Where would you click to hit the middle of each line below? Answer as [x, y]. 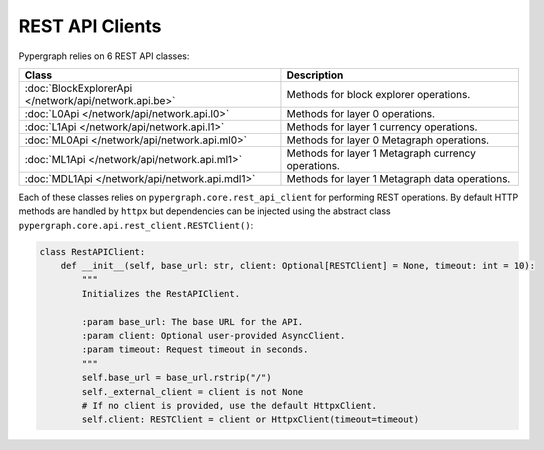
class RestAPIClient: [92, 251]
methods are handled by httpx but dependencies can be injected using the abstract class [204, 211]
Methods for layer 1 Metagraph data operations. [398, 178]
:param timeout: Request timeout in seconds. [195, 349]
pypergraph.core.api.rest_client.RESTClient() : [136, 225]
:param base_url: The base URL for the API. [192, 321]
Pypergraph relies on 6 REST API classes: [104, 56]
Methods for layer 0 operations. [360, 113]
